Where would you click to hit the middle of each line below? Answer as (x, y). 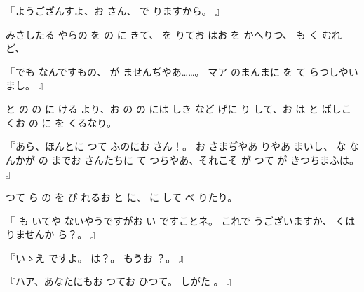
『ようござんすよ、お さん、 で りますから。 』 (115, 11)
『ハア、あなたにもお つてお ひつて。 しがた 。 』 (121, 281)
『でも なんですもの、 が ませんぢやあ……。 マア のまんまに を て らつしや (177, 71)
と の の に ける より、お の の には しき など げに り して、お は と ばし (174, 108)
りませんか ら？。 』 (53, 234)
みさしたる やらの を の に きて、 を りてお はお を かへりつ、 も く (162, 34)
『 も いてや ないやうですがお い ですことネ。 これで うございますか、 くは (181, 220)
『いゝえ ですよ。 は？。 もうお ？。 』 (97, 257)
